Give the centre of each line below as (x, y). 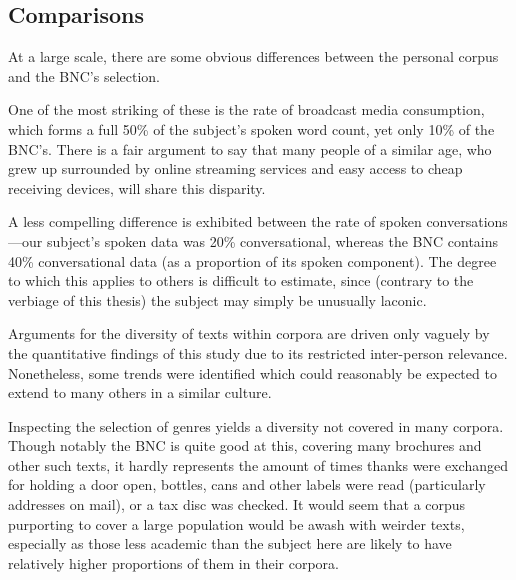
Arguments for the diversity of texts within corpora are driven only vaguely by (249, 333)
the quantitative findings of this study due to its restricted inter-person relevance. (258, 352)
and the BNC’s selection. (84, 75)
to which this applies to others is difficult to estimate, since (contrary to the (241, 280)
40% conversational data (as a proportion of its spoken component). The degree (252, 260)
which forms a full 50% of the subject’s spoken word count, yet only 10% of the (251, 128)
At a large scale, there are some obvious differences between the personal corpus (253, 56)
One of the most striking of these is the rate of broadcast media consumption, (246, 109)
